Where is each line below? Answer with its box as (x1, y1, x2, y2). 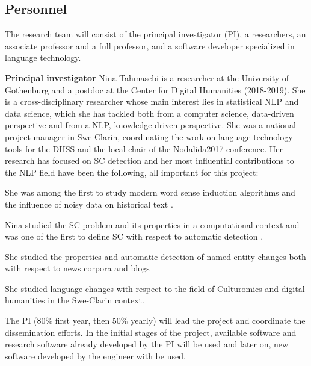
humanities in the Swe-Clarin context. (5, 294, 144, 306)
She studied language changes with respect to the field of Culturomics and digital (5, 282, 305, 294)
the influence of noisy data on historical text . (5, 197, 173, 210)
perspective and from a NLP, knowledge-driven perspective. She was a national (5, 119, 296, 131)
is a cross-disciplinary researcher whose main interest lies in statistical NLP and (5, 95, 299, 108)
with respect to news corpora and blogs (5, 262, 150, 274)
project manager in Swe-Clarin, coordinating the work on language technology (5, 130, 293, 143)
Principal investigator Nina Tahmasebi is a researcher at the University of (5, 71, 289, 84)
